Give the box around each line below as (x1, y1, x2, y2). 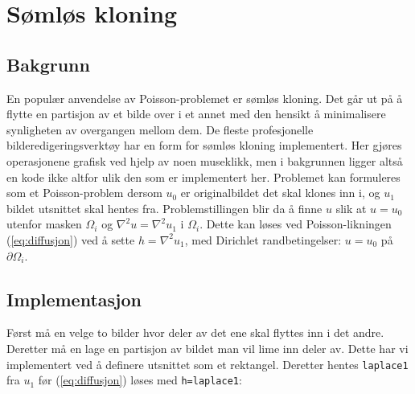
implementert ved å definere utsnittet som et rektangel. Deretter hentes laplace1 (6, 355, 409, 372)
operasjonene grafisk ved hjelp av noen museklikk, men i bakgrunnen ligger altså (6, 152, 403, 169)
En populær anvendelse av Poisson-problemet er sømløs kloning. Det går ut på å (6, 89, 403, 106)
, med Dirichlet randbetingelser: (184, 231, 342, 248)
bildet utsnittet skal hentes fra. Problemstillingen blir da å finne (6, 199, 323, 216)
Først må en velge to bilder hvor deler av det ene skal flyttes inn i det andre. (6, 324, 384, 341)
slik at (335, 199, 367, 216)
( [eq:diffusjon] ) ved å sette (6, 231, 135, 248)
